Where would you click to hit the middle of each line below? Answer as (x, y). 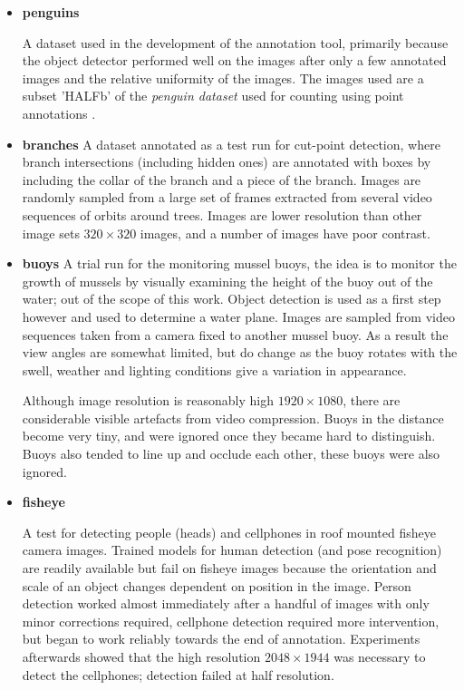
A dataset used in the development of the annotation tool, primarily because (235, 42)
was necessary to (380, 656)
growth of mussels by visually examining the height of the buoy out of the (227, 281)
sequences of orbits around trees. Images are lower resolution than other (222, 214)
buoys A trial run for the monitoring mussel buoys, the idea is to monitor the (239, 263)
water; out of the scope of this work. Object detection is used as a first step (232, 299)
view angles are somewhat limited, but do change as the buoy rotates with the (240, 352)
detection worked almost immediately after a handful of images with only (226, 603)
